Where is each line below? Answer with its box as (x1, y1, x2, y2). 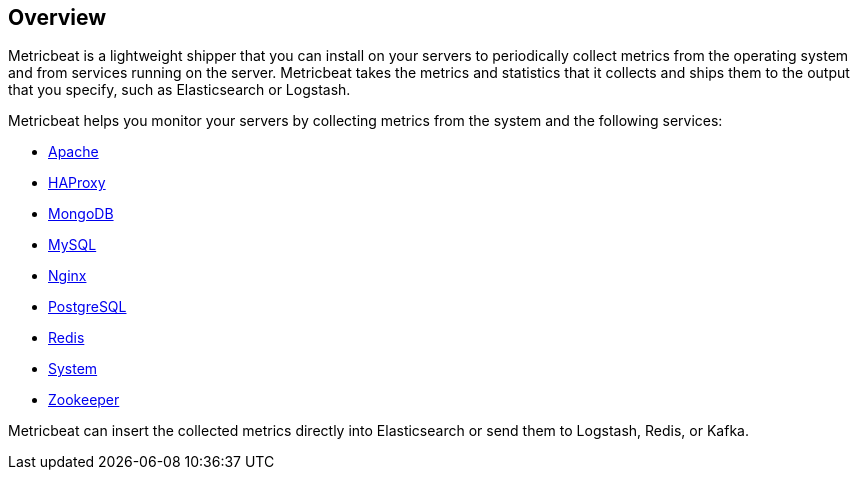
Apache (48, 143, 99, 161)
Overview (8, 5, 107, 30)
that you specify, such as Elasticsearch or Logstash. (8, 81, 351, 99)
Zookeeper (48, 391, 120, 409)
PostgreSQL (48, 298, 127, 316)
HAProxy (48, 174, 106, 192)
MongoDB (48, 205, 114, 223)
